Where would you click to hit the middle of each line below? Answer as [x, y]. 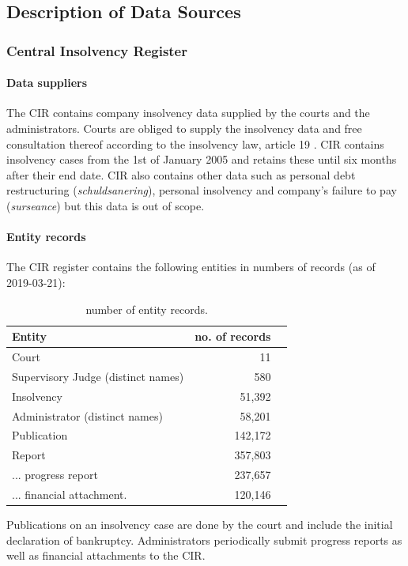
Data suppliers [47, 83]
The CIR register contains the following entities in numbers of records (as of [191, 267]
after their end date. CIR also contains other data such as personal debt [181, 174]
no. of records [233, 336]
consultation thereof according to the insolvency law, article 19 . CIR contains [195, 143]
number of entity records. [147, 309]
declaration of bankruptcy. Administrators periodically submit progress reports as [204, 540]
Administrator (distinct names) [87, 415]
